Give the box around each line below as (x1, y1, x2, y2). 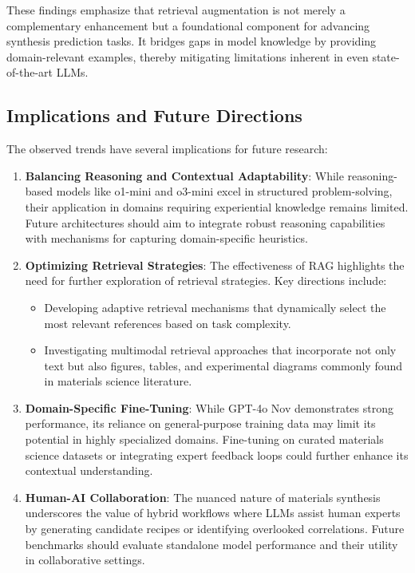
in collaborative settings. (25, 551, 145, 568)
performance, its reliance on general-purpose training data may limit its (25, 415, 376, 432)
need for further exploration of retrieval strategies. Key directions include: (25, 272, 387, 289)
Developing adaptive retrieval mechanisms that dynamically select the (44, 298, 386, 315)
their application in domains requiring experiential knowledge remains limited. (25, 198, 409, 215)
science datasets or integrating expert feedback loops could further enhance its (25, 446, 409, 463)
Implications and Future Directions (6, 103, 302, 128)
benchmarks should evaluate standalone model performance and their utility (25, 535, 398, 552)
